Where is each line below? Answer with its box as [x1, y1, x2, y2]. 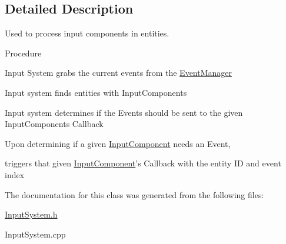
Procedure [5, 46, 42, 59]
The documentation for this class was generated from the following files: [5, 188, 264, 200]
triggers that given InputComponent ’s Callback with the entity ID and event [5, 157, 281, 169]
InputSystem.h [5, 208, 58, 220]
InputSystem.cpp [5, 228, 66, 240]
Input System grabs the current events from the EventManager [5, 66, 232, 79]
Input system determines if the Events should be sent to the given [5, 106, 243, 118]
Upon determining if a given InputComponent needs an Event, [5, 137, 231, 149]
